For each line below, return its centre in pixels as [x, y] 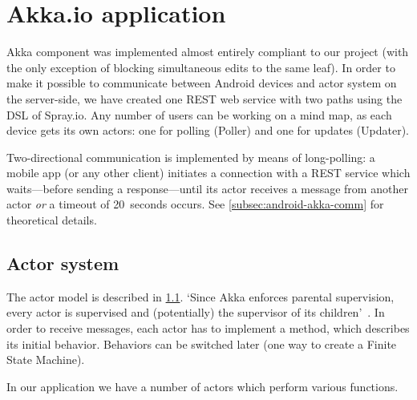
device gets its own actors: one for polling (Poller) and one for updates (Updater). [208, 130]
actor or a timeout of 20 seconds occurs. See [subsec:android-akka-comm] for [195, 204]
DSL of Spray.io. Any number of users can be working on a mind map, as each [199, 114]
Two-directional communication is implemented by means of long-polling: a [191, 157]
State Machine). [46, 360]
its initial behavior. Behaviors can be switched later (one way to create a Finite [202, 343]
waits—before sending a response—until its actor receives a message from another [207, 188]
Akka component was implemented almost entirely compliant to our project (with [208, 52]
